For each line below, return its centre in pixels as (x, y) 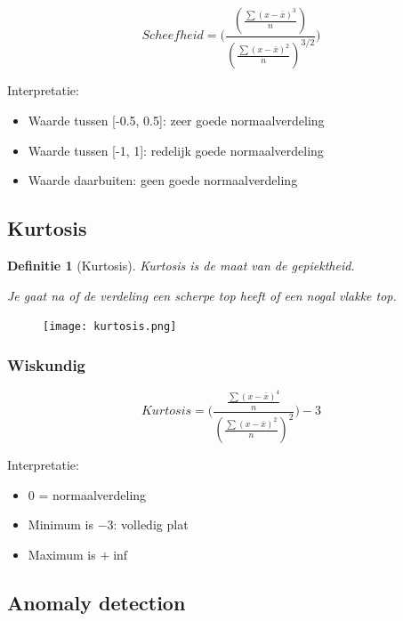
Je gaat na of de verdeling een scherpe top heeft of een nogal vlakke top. (202, 295)
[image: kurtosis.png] (110, 327)
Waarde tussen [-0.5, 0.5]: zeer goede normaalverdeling (176, 120)
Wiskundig (47, 364)
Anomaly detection (97, 602)
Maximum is (62, 554)
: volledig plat (151, 524)
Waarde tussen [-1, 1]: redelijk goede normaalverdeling (176, 150)
